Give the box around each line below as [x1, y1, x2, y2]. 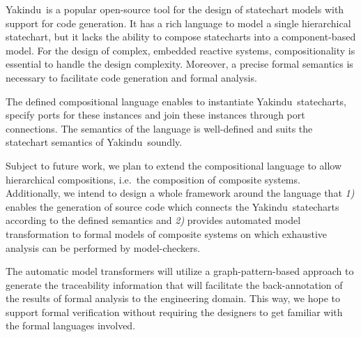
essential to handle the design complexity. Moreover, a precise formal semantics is [6, 57, 353, 71]
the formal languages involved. [6, 318, 136, 333]
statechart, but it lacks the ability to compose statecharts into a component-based [6, 29, 356, 44]
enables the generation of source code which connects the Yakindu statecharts [6, 199, 339, 214]
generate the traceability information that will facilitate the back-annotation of [6, 277, 343, 292]
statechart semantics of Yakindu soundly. [6, 135, 183, 149]
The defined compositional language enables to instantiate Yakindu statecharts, [6, 93, 346, 108]
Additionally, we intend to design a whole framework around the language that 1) [6, 186, 355, 200]
